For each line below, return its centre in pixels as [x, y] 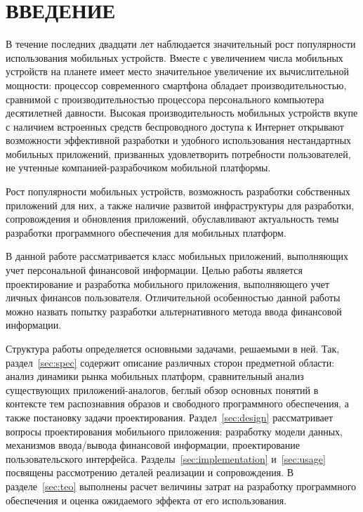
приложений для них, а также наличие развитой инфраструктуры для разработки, [180, 205]
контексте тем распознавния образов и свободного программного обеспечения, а [177, 403]
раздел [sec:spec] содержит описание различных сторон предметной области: [170, 362]
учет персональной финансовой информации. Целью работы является [154, 270]
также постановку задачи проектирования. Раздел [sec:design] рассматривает [170, 417]
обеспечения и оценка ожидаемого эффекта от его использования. [146, 500]
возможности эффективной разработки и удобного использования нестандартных [179, 140]
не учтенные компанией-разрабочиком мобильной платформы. [138, 168]
